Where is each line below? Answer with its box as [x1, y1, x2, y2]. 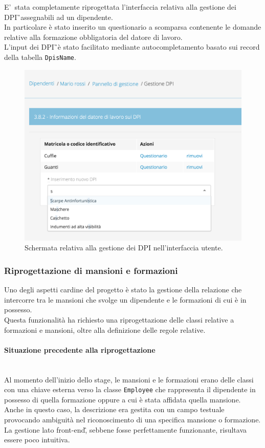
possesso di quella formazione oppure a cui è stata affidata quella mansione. [4, 394, 241, 404]
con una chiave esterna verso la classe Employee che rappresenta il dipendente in [4, 384, 256, 395]
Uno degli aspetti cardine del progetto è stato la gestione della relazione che [4, 284, 242, 295]
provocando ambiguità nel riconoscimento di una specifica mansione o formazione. [4, 414, 261, 424]
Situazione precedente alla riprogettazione [4, 344, 156, 355]
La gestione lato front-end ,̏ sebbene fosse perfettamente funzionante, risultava [4, 424, 247, 435]
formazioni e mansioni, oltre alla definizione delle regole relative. [4, 324, 206, 335]
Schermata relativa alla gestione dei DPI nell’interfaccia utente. [25, 242, 223, 253]
